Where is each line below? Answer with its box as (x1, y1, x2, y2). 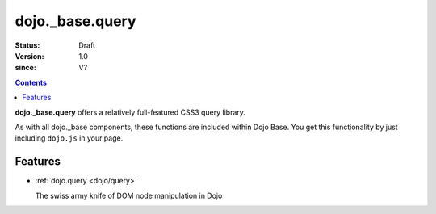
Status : (15, 40, 40, 50)
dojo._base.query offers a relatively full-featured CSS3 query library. (15, 107, 246, 117)
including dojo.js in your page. (15, 133, 124, 143)
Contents (15, 78, 48, 87)
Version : (15, 51, 44, 61)
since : (15, 63, 36, 73)
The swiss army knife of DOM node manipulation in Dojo (35, 191, 223, 200)
